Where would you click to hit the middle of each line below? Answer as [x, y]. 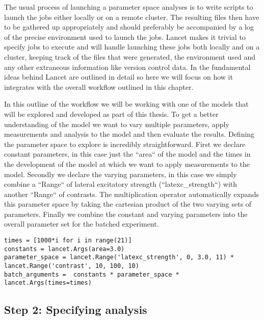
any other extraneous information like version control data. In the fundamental [127, 67]
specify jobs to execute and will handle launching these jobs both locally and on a [132, 47]
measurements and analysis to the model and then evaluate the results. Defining [129, 134]
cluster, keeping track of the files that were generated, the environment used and [130, 56]
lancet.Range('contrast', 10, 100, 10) [72, 266]
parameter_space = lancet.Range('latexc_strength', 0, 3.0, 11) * [119, 257]
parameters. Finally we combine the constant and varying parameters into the [126, 214]
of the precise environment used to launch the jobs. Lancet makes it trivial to [125, 36]
